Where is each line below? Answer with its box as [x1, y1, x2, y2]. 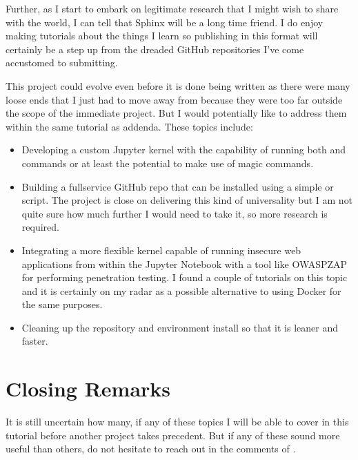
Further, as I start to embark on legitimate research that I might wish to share [6, 1, 339, 15]
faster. [21, 334, 48, 348]
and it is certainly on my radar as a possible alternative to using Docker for [21, 283, 341, 298]
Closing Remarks [6, 374, 171, 403]
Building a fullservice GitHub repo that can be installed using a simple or [21, 179, 334, 193]
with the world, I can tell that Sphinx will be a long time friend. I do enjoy [6, 15, 324, 29]
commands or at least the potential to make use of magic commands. [21, 155, 314, 170]
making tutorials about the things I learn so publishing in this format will [6, 28, 318, 43]
